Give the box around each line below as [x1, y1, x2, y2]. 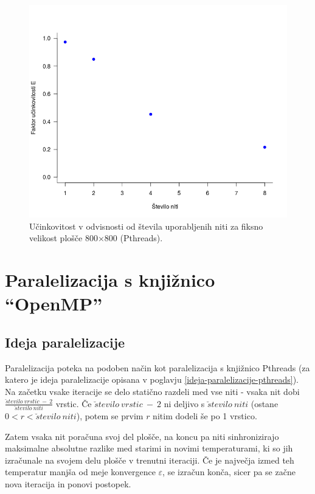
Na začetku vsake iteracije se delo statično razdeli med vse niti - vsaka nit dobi [5, 385, 300, 398]
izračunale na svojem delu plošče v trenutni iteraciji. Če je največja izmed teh [5, 453, 294, 466]
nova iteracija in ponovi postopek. [5, 477, 131, 490]
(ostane [251, 397, 279, 410]
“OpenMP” [5, 291, 103, 316]
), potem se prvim [76, 409, 144, 422]
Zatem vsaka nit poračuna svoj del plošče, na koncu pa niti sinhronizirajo [5, 430, 279, 442]
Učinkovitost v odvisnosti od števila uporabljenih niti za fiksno [29, 219, 263, 232]
